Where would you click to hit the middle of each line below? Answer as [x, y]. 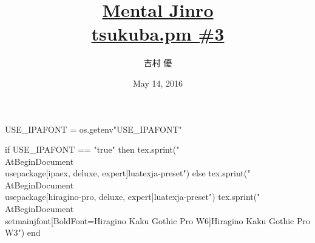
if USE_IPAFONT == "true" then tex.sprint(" [92, 149]
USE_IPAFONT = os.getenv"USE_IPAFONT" [93, 129]
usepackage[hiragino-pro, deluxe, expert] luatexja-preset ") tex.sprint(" [133, 197]
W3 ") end [23, 232]
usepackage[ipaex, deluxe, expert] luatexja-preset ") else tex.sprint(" [128, 173]
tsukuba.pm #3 [158, 34]
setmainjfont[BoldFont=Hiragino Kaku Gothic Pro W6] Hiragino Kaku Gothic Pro [157, 220]
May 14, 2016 [158, 83]
